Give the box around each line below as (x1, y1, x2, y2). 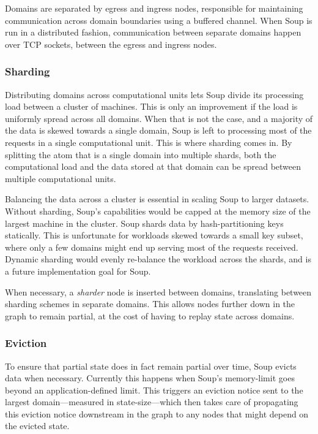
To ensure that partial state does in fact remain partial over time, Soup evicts (5, 359, 297, 372)
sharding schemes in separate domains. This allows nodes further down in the (5, 297, 295, 310)
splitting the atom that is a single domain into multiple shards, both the (5, 148, 276, 161)
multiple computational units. (5, 172, 116, 185)
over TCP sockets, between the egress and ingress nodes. (5, 37, 217, 50)
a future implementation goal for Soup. (5, 264, 151, 277)
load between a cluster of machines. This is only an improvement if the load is (5, 100, 298, 113)
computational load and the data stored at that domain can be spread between (5, 160, 301, 173)
